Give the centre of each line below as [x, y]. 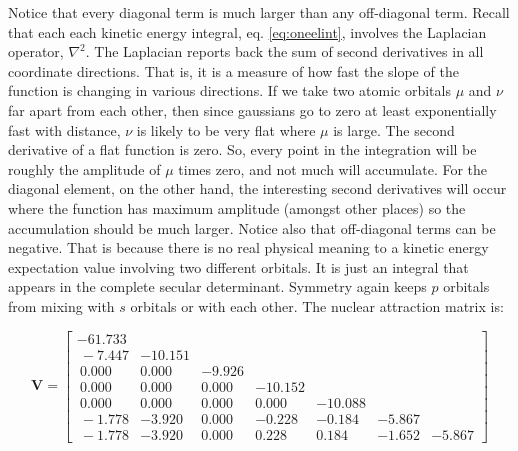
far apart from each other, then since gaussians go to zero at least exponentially [252, 109]
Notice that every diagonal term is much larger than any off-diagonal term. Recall [259, 12]
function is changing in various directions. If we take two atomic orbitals [229, 90]
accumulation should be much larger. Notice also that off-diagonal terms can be [252, 227]
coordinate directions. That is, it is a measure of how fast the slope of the [233, 70]
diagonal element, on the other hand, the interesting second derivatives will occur [257, 188]
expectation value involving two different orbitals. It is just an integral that [238, 266]
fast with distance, [64, 129]
